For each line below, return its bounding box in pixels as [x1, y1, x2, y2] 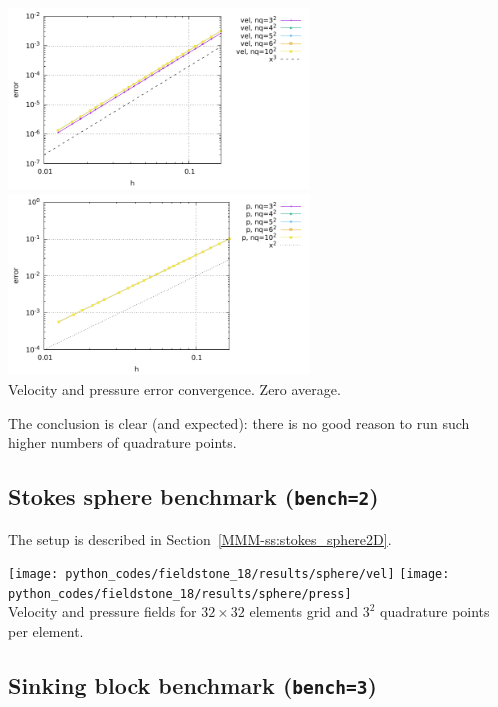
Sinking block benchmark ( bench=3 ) [8, 670, 377, 701]
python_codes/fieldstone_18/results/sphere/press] [8, 586, 352, 601]
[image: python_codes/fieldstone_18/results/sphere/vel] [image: [8, 567, 450, 582]
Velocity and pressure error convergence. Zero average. [8, 379, 341, 399]
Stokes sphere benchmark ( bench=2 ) [8, 481, 379, 512]
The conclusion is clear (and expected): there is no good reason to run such [8, 412, 470, 433]
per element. [8, 621, 84, 642]
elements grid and [249, 601, 359, 622]
